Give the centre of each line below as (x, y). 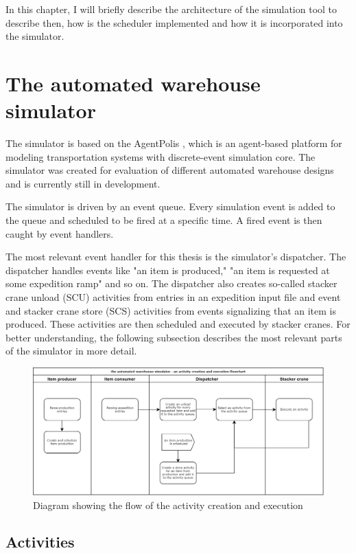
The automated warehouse (133, 83)
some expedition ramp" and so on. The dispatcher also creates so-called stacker (171, 283)
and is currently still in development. (83, 183)
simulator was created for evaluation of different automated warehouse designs (170, 170)
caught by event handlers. (60, 233)
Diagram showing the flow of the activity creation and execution (168, 505)
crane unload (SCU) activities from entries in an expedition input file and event (173, 297)
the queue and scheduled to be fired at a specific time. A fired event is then (164, 220)
